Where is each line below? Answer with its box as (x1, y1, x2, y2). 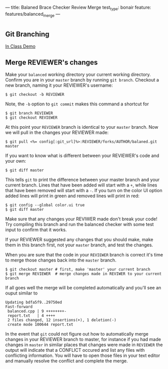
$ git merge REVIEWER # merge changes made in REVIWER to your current (5, 271, 162, 277)
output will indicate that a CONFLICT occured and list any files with (5, 347, 145, 353)
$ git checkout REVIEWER (5, 115, 58, 121)
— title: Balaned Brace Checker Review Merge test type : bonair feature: (5, 5, 151, 12)
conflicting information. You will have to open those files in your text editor (5, 352, 160, 359)
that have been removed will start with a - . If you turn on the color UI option (5, 188, 163, 194)
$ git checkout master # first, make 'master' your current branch (5, 267, 151, 272)
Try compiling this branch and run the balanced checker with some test (5, 222, 154, 228)
